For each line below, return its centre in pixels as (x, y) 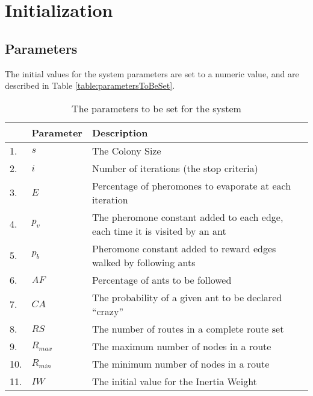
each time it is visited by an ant (159, 231)
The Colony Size (126, 150)
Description (120, 132)
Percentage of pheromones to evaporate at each (191, 185)
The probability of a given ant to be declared (187, 297)
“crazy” (107, 311)
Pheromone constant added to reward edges (184, 248)
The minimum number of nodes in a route (181, 363)
